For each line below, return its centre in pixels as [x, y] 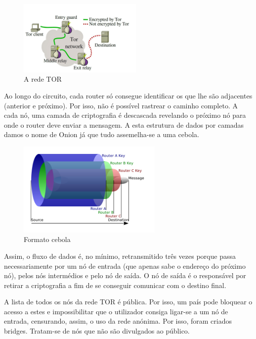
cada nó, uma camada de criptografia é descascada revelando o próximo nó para [125, 115]
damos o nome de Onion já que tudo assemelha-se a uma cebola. [102, 134]
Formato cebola [47, 239]
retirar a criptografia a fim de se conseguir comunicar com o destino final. [115, 285]
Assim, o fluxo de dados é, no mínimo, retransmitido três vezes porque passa [120, 256]
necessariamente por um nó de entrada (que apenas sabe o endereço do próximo [125, 266]
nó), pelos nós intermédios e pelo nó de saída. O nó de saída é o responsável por [125, 275]
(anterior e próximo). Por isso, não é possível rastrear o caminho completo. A [121, 105]
